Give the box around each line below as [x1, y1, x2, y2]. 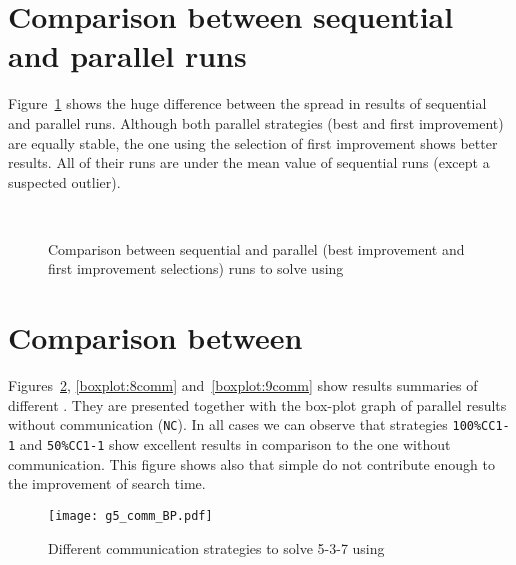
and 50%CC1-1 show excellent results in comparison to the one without [19, 434, 451, 455]
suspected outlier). [8, 171, 121, 192]
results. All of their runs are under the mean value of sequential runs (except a [8, 152, 490, 173]
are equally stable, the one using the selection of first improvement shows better [8, 132, 498, 153]
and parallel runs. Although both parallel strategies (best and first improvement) [8, 112, 504, 133]
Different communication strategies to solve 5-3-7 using [48, 537, 385, 558]
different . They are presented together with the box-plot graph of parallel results [8, 394, 507, 415]
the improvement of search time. [8, 473, 206, 494]
